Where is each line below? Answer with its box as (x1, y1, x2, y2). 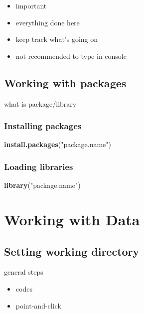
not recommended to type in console (15, 50, 127, 61)
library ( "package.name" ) (4, 180, 81, 190)
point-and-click (15, 300, 61, 311)
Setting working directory (4, 243, 140, 259)
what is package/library (4, 98, 77, 109)
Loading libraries (4, 160, 73, 172)
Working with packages (4, 75, 127, 90)
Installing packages (4, 120, 82, 132)
